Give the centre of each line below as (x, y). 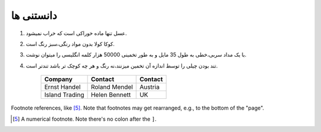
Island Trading (64, 95)
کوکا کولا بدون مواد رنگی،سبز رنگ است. (70, 44)
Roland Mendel (112, 87)
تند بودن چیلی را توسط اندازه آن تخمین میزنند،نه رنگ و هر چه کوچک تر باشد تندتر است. (122, 66)
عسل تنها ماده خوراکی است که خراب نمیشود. (76, 33)
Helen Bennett (111, 95)
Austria (150, 87)
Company (58, 79)
